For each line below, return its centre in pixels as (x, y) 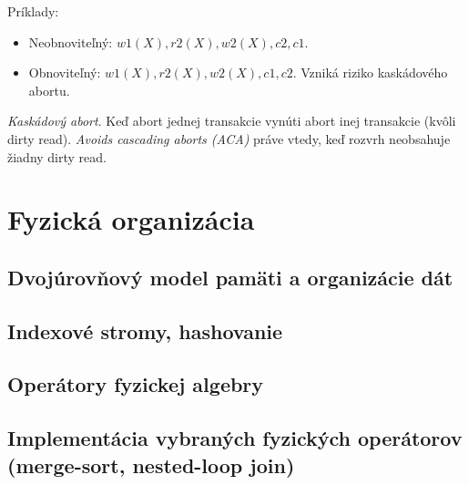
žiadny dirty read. (57, 156)
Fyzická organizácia (131, 219)
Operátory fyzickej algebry (136, 384)
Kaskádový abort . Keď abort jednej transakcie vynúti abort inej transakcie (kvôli (232, 121)
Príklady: (33, 11)
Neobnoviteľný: (71, 41)
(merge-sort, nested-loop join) (151, 464)
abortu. (49, 90)
